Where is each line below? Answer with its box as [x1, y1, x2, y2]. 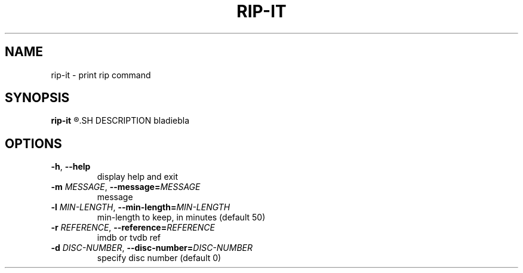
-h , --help [51, 161, 91, 172]
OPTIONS [5, 136, 62, 151]
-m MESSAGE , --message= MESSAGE [51, 182, 201, 192]
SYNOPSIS [5, 90, 70, 106]
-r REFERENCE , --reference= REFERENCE [51, 222, 215, 233]
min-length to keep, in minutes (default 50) [97, 212, 266, 223]
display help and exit [97, 171, 179, 182]
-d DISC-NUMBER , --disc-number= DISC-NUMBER [51, 243, 253, 253]
